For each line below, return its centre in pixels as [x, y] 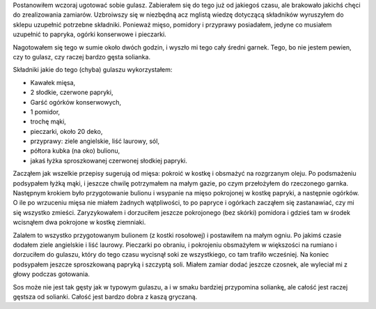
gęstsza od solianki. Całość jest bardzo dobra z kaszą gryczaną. [105, 296]
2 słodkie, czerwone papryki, [72, 92]
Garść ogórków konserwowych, [76, 102]
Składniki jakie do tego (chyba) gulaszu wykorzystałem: [93, 70]
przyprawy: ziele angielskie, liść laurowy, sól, [95, 141]
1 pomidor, [45, 112]
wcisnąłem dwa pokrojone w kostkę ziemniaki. [79, 223]
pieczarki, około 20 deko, [66, 131]
